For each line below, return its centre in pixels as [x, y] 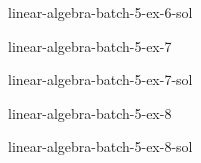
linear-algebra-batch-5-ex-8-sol [100, 146]
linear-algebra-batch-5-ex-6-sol [100, 12]
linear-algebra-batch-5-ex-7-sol [100, 79]
